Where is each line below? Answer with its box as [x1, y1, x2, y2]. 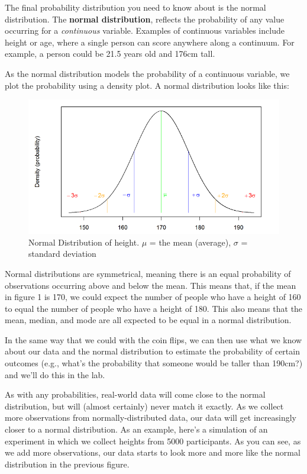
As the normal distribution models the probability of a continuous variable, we [5, 67, 290, 79]
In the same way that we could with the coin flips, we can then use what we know [5, 333, 302, 346]
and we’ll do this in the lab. [5, 368, 105, 381]
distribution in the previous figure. [5, 457, 130, 470]
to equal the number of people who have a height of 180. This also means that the [5, 302, 303, 314]
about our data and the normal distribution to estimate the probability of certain [5, 345, 300, 357]
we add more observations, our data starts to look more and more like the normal [5, 446, 300, 459]
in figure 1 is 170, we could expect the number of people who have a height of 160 [5, 291, 301, 303]
